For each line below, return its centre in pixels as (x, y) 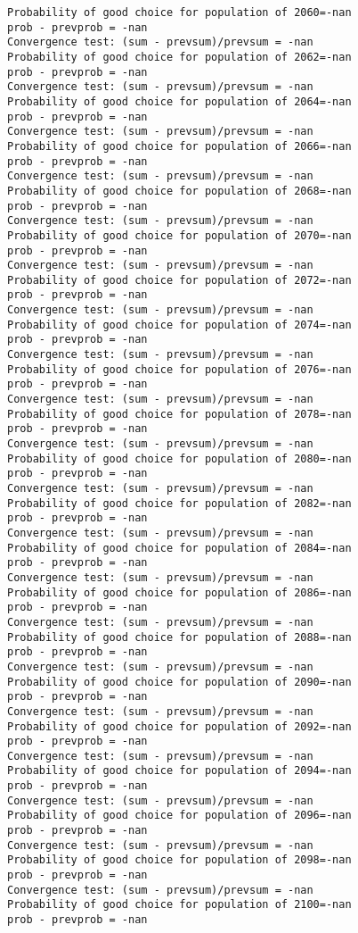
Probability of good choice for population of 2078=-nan (179, 414)
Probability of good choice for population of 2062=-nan (179, 57)
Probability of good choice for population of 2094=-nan (179, 771)
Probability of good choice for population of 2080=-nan (179, 458)
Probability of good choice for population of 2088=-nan (179, 637)
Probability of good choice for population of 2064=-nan (179, 101)
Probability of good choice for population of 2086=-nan (179, 592)
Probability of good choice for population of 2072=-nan (179, 280)
